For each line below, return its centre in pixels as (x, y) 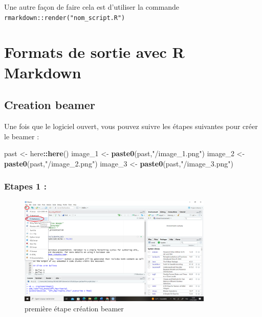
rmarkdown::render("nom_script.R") (65, 18)
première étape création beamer (74, 309)
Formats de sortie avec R (94, 52)
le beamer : (22, 136)
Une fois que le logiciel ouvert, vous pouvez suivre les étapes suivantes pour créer (131, 126)
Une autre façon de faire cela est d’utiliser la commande (92, 7)
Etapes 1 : (26, 186)
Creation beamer (50, 105)
